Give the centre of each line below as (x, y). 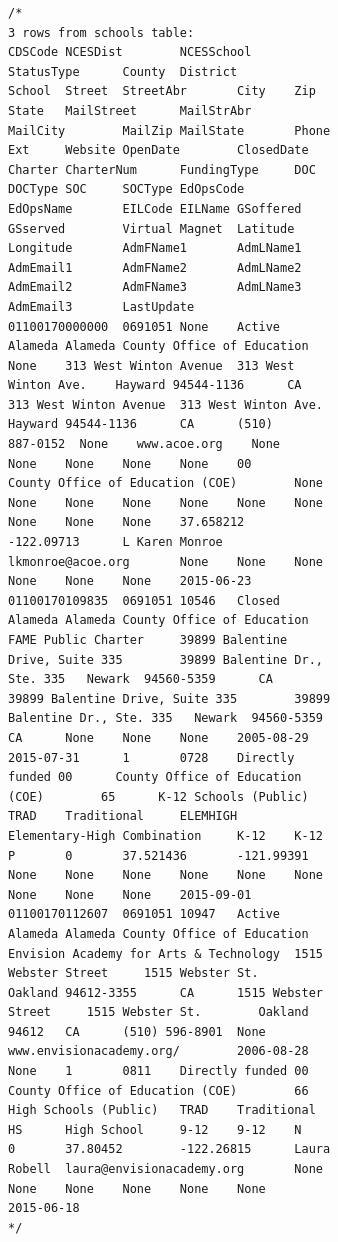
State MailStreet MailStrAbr (130, 110)
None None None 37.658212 (126, 522)
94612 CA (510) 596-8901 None (137, 1031)
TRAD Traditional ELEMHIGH (123, 816)
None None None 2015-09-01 (130, 894)
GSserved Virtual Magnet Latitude (151, 228)
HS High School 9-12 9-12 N (155, 1129)
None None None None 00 (130, 463)
